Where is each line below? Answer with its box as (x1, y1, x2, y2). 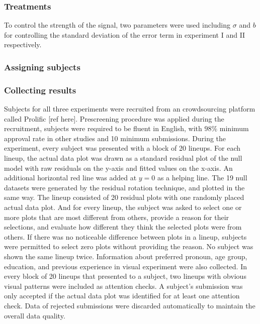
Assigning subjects (4, 60, 80, 73)
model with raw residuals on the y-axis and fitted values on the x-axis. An (4, 162, 233, 173)
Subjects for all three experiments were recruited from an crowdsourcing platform (4, 103, 255, 114)
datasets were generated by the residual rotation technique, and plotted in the (4, 182, 245, 192)
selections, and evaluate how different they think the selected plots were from (4, 222, 242, 232)
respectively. (4, 39, 42, 50)
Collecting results (4, 83, 76, 96)
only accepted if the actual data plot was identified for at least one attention (4, 290, 240, 301)
